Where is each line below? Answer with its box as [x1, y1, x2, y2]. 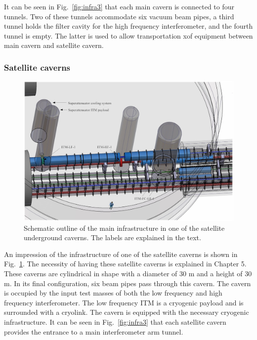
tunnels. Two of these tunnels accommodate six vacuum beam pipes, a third [4, 11, 234, 21]
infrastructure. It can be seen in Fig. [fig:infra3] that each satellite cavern [4, 316, 226, 327]
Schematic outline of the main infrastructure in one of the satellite [24, 222, 225, 233]
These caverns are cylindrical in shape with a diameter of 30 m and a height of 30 [4, 268, 252, 278]
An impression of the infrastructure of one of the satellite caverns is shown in [4, 249, 238, 259]
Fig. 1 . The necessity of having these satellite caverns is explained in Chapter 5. [4, 258, 247, 269]
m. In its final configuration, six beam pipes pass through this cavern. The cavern [4, 278, 251, 288]
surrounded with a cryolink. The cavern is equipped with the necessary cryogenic [4, 307, 249, 317]
